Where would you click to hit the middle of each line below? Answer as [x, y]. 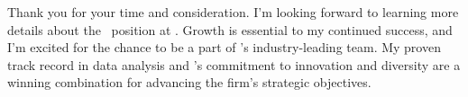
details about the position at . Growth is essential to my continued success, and [230, 29]
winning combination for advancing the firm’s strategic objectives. [189, 82]
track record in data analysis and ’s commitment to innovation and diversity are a [234, 64]
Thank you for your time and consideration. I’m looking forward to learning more [233, 12]
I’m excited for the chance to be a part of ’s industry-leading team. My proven [224, 47]
